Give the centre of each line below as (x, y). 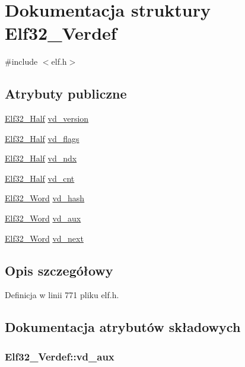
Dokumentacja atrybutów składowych (123, 327)
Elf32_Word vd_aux (43, 218)
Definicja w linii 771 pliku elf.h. (62, 295)
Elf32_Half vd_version (47, 118)
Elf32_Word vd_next (44, 238)
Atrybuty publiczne (66, 94)
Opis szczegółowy (59, 270)
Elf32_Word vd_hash (45, 198)
